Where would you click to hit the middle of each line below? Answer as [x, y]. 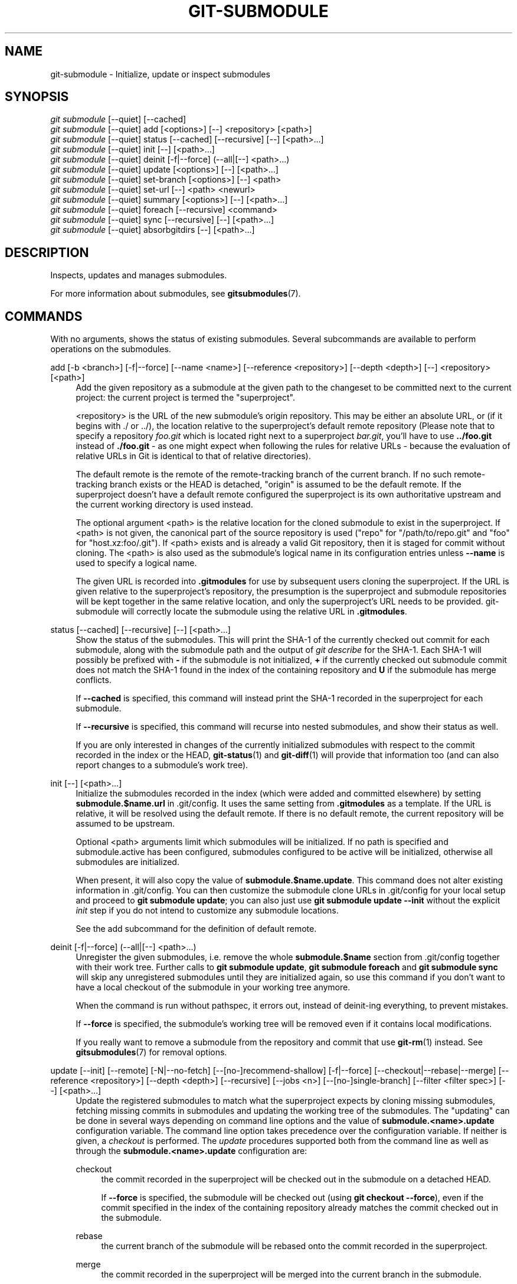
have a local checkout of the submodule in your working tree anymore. [213, 987]
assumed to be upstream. [125, 824]
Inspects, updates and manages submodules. [139, 275]
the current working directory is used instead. [164, 505]
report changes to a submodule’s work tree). [162, 765]
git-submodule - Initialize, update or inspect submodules [160, 74]
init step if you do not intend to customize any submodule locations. [207, 911]
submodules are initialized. [127, 862]
